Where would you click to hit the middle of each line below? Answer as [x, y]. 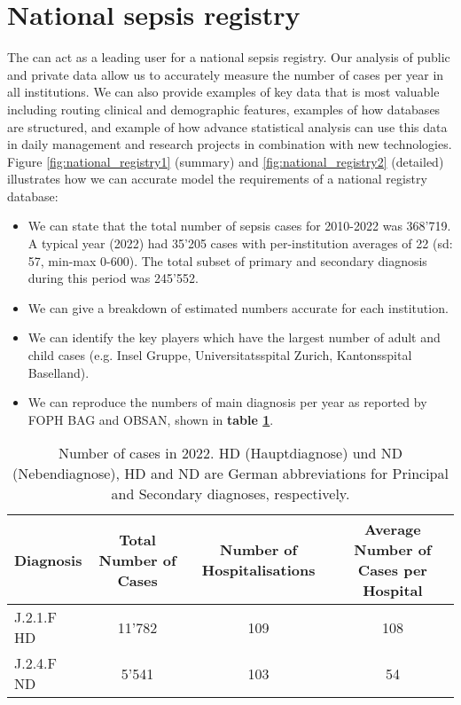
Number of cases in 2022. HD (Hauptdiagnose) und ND [230, 453]
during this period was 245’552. [113, 278]
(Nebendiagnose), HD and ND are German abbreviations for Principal [230, 474]
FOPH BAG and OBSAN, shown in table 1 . [151, 419]
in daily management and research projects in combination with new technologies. [230, 144]
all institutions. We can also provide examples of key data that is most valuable [223, 92]
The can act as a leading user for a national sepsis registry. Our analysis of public [229, 57]
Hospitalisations [258, 570]
